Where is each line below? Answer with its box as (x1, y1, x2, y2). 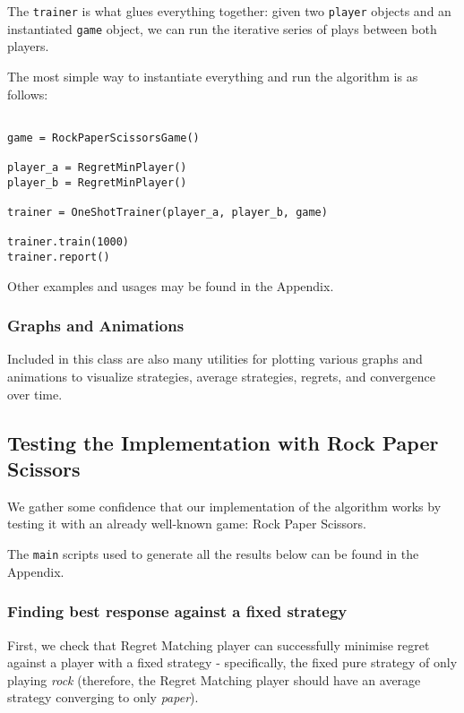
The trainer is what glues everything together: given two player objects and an (7, 2, 451, 20)
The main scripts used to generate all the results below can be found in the (7, 545, 419, 563)
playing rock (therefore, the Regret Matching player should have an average (7, 670, 421, 689)
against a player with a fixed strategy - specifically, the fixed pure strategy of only (7, 653, 458, 672)
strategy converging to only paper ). (7, 688, 199, 707)
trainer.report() (7, 251, 110, 263)
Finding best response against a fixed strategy (7, 600, 348, 623)
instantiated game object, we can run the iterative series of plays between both (7, 19, 437, 38)
